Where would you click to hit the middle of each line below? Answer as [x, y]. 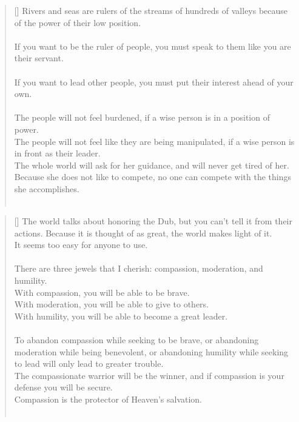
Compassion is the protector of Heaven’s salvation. [108, 399]
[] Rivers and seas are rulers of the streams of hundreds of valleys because [151, 10]
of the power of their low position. [78, 22]
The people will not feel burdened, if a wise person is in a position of [142, 117]
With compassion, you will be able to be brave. [102, 292]
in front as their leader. [57, 153]
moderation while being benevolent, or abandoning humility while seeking [151, 351]
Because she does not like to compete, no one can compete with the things [153, 177]
